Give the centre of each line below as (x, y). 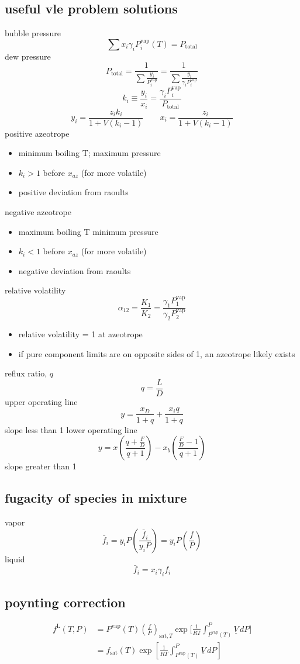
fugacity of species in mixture (96, 498)
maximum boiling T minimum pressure (88, 231)
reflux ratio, (26, 373)
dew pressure (28, 56)
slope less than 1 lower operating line (71, 429)
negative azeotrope (38, 211)
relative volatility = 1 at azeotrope (80, 334)
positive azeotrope (37, 133)
